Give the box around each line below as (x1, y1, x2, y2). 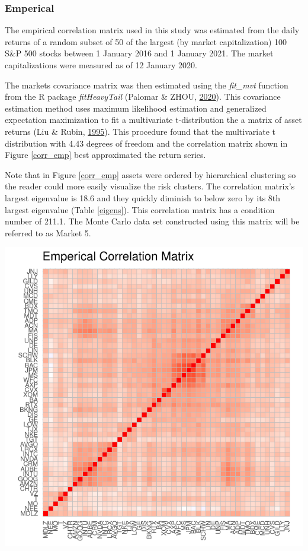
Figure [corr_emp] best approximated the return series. (5, 148, 206, 161)
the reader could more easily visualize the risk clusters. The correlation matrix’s (5, 180, 295, 192)
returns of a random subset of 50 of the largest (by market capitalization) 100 (5, 35, 287, 47)
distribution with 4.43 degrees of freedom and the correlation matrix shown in (5, 137, 288, 149)
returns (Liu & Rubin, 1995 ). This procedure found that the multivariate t (5, 125, 275, 137)
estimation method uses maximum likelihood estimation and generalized (5, 102, 267, 114)
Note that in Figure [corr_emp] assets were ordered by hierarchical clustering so (5, 168, 296, 180)
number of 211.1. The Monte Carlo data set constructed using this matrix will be (5, 215, 300, 227)
